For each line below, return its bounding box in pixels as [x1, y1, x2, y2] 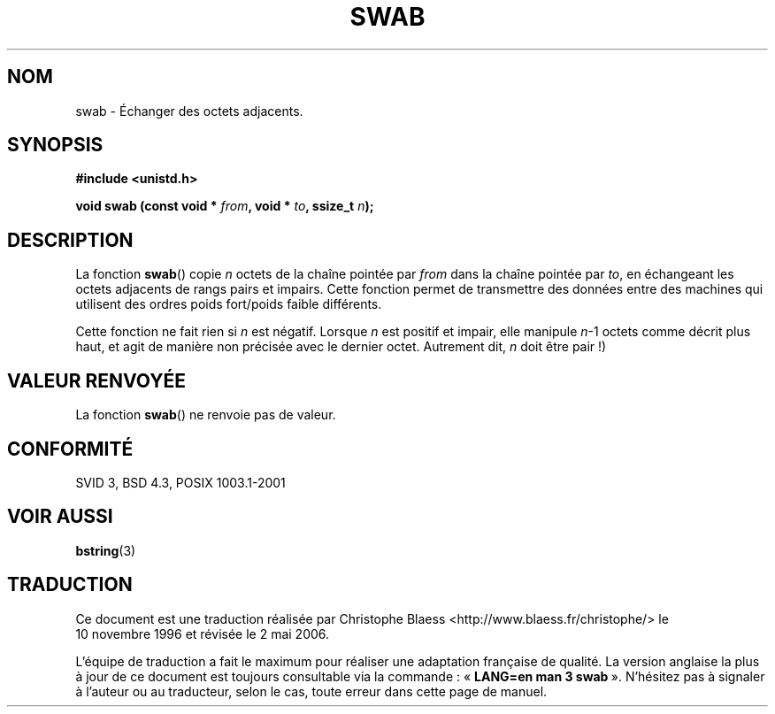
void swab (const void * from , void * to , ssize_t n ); [75, 198, 374, 214]
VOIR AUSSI [7, 505, 113, 528]
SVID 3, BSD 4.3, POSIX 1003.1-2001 [75, 474, 286, 490]
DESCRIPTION [7, 228, 134, 251]
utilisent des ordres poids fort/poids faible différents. [75, 296, 382, 312]
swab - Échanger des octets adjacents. [75, 103, 303, 119]
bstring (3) [75, 542, 136, 558]
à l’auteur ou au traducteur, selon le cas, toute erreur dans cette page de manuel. [75, 683, 548, 699]
